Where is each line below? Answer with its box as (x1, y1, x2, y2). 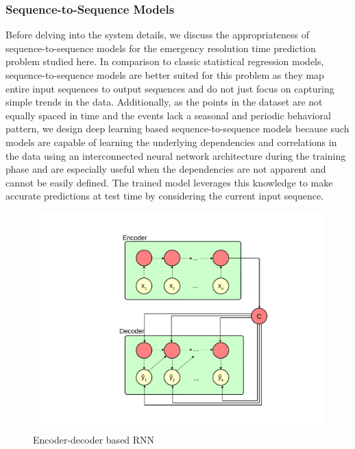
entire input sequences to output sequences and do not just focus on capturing (5, 81, 334, 95)
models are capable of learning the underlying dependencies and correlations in (5, 134, 337, 149)
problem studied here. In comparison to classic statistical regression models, (5, 54, 324, 69)
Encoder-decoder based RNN (33, 433, 155, 447)
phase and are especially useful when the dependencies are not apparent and (5, 162, 326, 176)
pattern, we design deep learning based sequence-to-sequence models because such (5, 121, 350, 136)
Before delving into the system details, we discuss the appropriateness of (5, 27, 310, 42)
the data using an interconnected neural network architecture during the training (5, 148, 346, 162)
